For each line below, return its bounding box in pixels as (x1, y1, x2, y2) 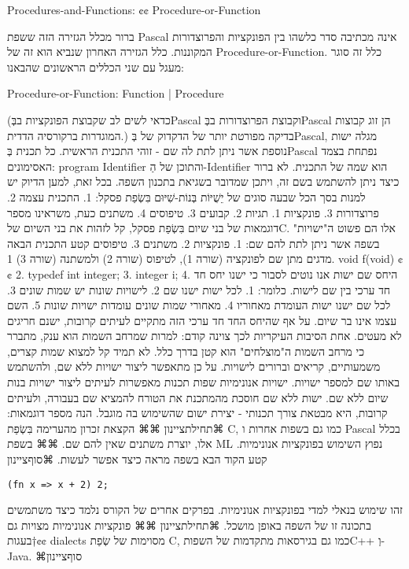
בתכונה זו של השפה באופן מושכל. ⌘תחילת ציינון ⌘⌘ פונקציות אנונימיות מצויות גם (7, 516, 371, 533)
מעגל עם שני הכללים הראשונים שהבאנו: (7, 58, 184, 75)
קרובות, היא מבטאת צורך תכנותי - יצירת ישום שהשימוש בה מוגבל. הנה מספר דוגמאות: (7, 405, 388, 421)
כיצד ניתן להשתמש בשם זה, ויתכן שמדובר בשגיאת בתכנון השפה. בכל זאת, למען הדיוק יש (7, 173, 400, 190)
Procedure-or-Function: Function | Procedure (7, 85, 224, 102)
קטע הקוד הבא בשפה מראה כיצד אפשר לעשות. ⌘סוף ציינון (7, 451, 267, 467)
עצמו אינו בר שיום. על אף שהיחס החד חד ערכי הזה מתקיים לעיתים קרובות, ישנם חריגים (7, 312, 397, 328)
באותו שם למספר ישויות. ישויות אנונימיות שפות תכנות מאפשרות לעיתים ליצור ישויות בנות (7, 374, 400, 390)
